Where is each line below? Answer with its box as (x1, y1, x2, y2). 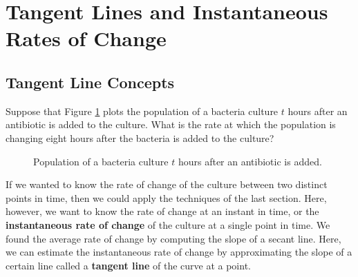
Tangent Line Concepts (6, 71, 175, 92)
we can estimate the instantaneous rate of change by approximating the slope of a (6, 245, 352, 259)
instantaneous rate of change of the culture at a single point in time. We (6, 217, 330, 232)
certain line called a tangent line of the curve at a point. (6, 258, 251, 272)
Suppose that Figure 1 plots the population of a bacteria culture (6, 103, 279, 118)
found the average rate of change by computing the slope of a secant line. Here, (6, 231, 341, 245)
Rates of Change (6, 24, 167, 52)
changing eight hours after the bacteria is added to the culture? (6, 130, 274, 145)
